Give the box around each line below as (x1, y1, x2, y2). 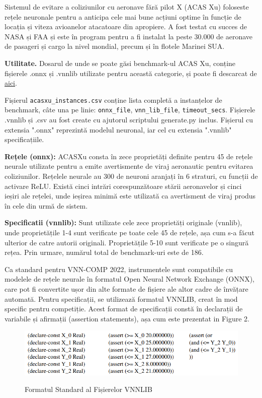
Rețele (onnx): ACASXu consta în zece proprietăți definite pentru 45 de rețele (5, 151, 253, 161)
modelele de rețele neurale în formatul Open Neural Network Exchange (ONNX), (5, 274, 254, 284)
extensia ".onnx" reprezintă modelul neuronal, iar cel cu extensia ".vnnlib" (5, 124, 232, 135)
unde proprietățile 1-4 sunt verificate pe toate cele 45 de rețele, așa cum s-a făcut (5, 227, 254, 237)
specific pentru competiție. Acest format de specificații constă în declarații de (5, 303, 243, 314)
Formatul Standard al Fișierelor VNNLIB (25, 384, 152, 394)
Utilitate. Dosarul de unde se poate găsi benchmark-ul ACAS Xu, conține (5, 57, 236, 68)
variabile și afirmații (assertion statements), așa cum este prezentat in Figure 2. (5, 313, 249, 323)
